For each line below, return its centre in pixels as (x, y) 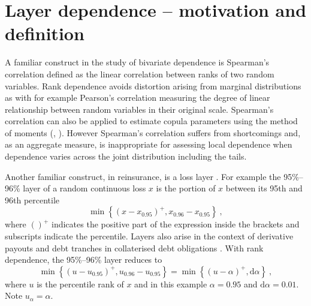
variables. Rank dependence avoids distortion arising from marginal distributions (153, 85)
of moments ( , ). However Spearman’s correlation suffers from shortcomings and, (153, 132)
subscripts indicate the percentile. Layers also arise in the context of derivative (149, 236)
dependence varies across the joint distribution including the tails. (126, 156)
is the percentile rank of (80, 283)
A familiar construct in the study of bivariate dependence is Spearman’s (137, 62)
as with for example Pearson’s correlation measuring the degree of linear (138, 97)
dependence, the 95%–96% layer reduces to (84, 259)
